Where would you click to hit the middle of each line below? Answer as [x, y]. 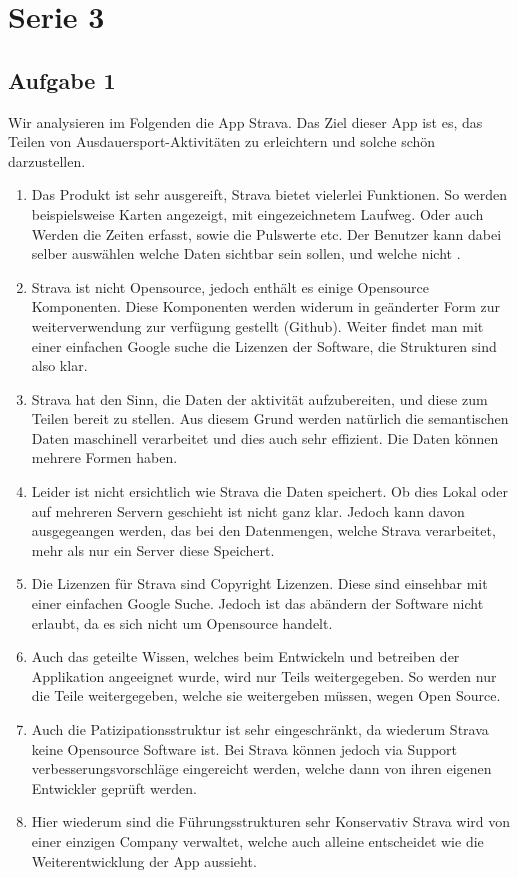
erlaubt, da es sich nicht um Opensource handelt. [182, 622]
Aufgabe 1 [62, 79]
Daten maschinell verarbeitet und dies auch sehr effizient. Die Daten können [265, 437]
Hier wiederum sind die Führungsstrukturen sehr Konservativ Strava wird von [271, 821]
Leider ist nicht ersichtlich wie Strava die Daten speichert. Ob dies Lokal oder [270, 491]
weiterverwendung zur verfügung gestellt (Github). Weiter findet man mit [257, 325]
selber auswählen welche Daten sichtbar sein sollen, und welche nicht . [246, 253]
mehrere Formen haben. [104, 457]
